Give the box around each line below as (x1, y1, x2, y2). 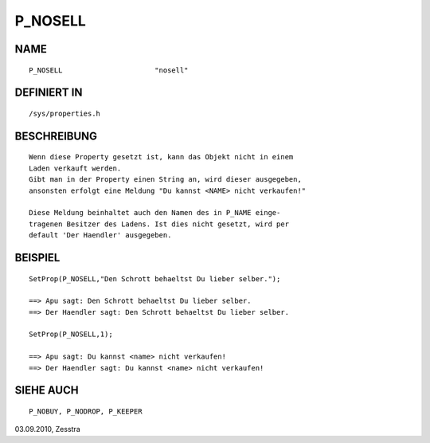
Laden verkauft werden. (29, 163, 122, 173)
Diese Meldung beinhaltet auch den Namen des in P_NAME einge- (29, 208, 281, 218)
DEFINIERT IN (14, 86, 83, 100)
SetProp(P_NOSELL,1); (29, 330, 113, 339)
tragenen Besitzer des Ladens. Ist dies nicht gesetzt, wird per (29, 219, 290, 229)
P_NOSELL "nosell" (29, 65, 189, 75)
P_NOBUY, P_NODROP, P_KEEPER (29, 407, 143, 416)
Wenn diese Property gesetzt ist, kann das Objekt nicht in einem (29, 152, 294, 162)
